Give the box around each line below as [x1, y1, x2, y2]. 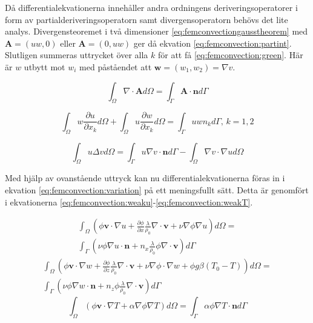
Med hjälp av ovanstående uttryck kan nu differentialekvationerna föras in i [5, 171, 285, 184]
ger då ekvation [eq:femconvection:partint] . [133, 36, 292, 49]
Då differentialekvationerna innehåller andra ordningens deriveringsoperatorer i [5, 1, 298, 13]
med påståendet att [79, 60, 152, 73]
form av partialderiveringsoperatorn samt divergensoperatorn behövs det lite [5, 13, 288, 25]
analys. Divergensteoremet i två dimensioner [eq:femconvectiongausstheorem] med [5, 25, 308, 38]
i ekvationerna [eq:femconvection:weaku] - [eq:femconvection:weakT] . [5, 195, 253, 208]
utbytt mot [24, 60, 65, 73]
